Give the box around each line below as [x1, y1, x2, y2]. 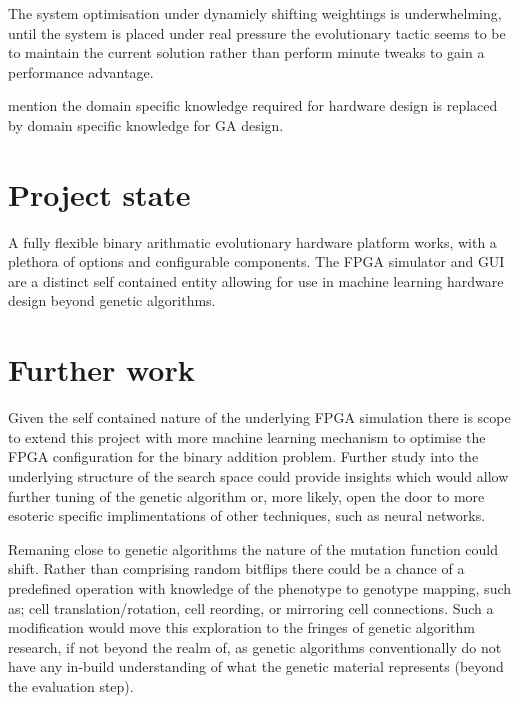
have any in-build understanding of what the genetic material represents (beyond [8, 656, 504, 677]
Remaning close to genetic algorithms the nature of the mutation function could [8, 538, 499, 559]
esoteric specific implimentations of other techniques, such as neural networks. [8, 505, 486, 526]
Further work [8, 349, 195, 390]
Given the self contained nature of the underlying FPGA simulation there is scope [8, 407, 511, 428]
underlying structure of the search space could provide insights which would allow [8, 465, 509, 486]
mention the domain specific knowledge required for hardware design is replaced [8, 95, 498, 116]
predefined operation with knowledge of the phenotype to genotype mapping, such [8, 577, 512, 598]
